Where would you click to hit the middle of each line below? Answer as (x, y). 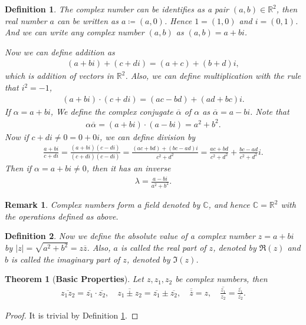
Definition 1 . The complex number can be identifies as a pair (117, 9)
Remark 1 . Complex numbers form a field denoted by (103, 205)
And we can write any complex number (75, 32)
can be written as (88, 20)
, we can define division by (148, 136)
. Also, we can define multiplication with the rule (213, 76)
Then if (18, 168)
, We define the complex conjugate (112, 111)
